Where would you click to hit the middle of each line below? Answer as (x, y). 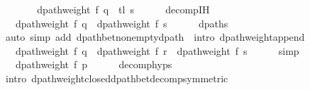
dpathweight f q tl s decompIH (123, 9)
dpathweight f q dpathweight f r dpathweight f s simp (157, 50)
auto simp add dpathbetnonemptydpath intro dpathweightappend (155, 37)
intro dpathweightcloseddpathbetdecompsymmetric (117, 78)
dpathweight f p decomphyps (94, 64)
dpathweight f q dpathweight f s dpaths (122, 23)
